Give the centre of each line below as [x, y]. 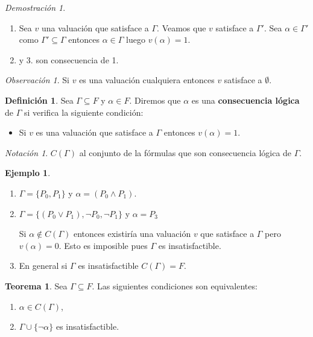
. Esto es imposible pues [103, 245]
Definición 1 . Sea [39, 100]
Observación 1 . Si [37, 80]
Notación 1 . [27, 152]
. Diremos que [155, 100]
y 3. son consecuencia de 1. [69, 59]
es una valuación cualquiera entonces [147, 80]
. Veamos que [182, 27]
